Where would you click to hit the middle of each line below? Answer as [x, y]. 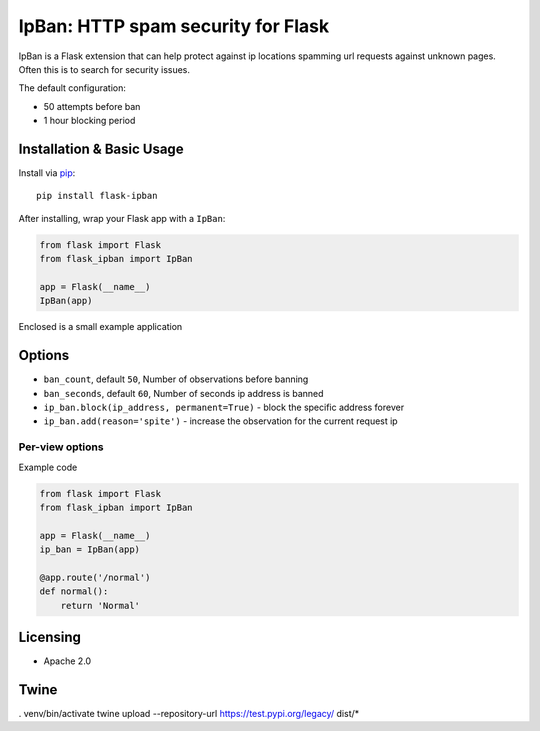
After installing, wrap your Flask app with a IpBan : [122, 218]
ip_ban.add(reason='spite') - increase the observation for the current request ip [221, 421]
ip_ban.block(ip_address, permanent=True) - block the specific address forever [224, 407]
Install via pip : [47, 173]
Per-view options [61, 447]
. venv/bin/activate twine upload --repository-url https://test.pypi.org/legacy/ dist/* [189, 714]
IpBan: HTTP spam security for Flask [174, 26]
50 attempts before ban [92, 106]
